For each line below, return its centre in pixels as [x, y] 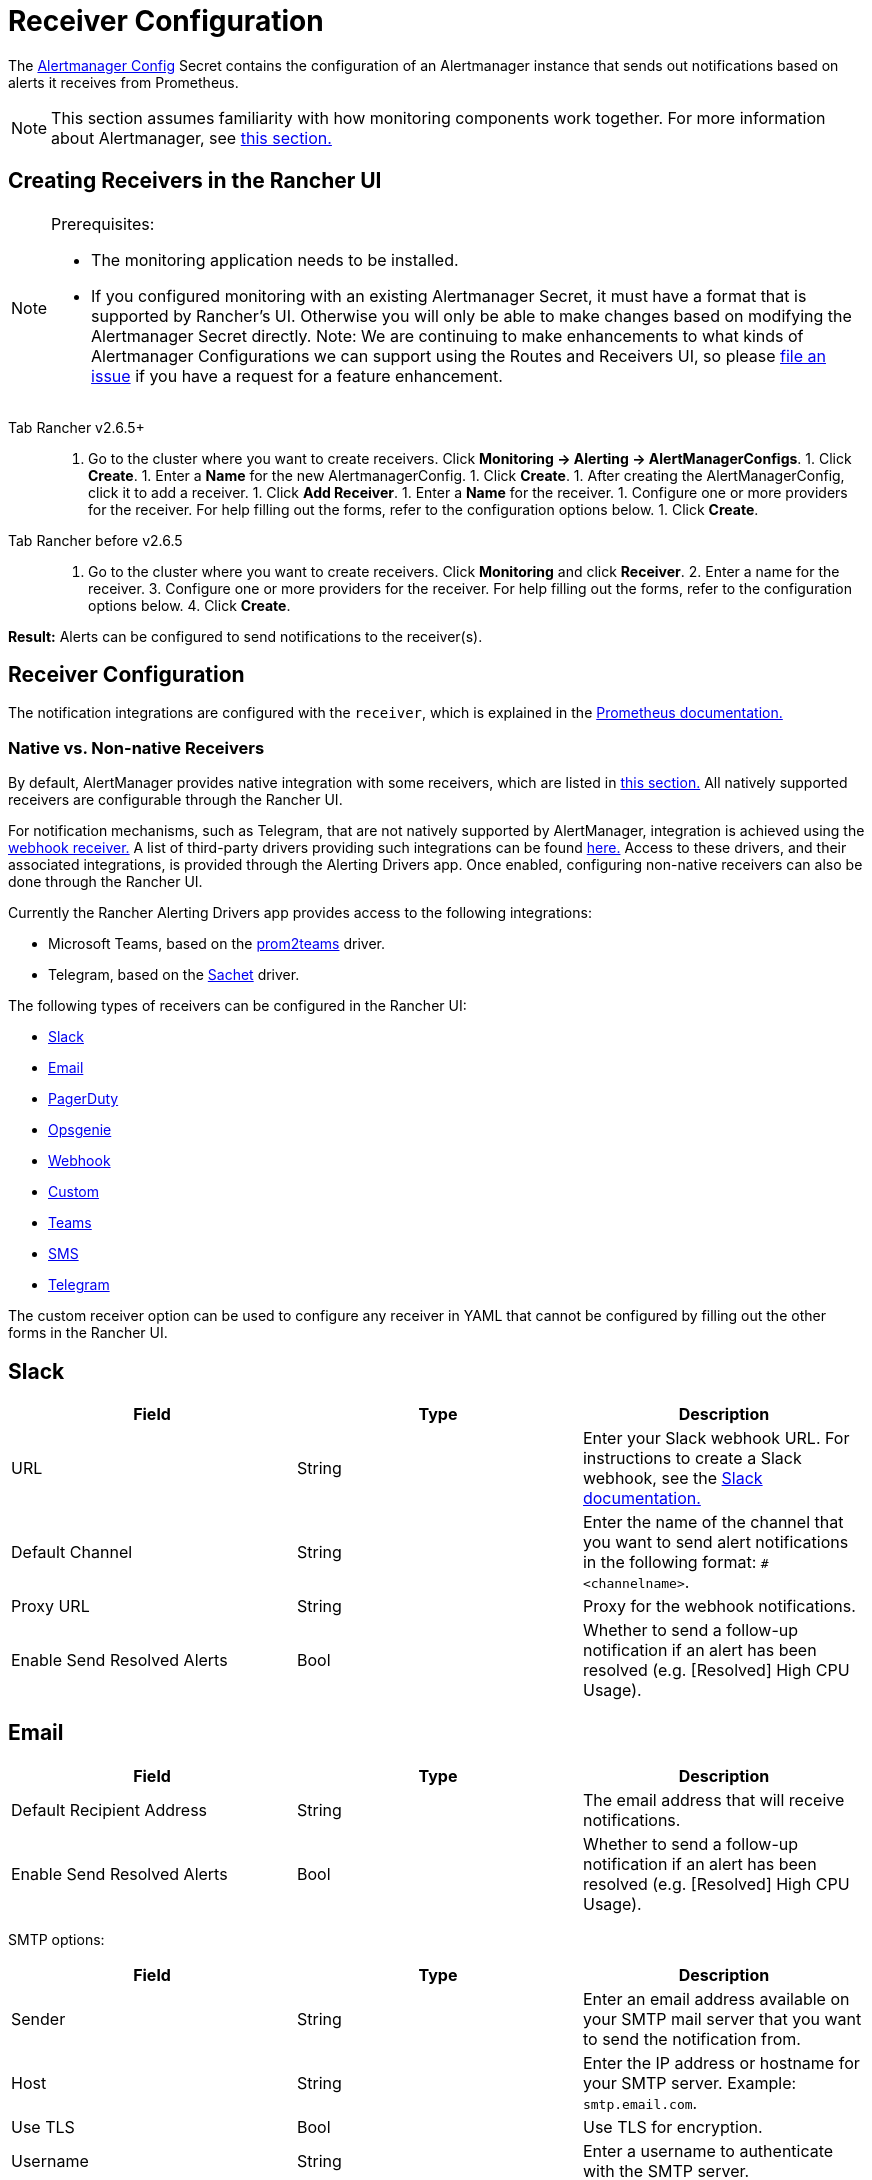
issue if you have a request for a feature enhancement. [297, 375]
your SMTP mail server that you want [722, 2018]
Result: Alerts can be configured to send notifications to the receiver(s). [245, 636]
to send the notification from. [691, 2038]
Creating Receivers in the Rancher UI [195, 181]
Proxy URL [50, 1606]
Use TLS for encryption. [672, 2126]
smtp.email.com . [640, 2102]
